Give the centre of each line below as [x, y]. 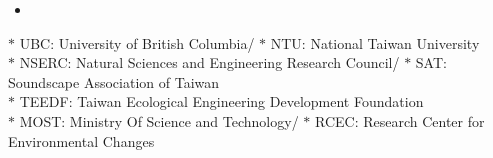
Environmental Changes [81, 140]
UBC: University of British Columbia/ [137, 42]
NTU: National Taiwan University [375, 42]
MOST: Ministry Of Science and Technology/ [159, 120]
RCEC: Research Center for [399, 120]
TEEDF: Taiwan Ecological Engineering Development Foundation [221, 101]
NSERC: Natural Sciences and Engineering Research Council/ [209, 62]
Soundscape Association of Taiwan [114, 81]
